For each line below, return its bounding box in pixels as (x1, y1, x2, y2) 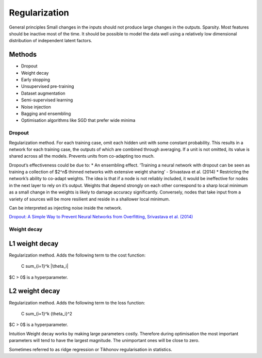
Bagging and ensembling (21, 111, 71, 116)
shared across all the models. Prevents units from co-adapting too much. (9, 153, 155, 159)
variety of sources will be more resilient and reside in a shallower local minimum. (9, 196, 170, 202)
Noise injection (21, 104, 51, 110)
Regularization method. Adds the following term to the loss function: (9, 300, 146, 306)
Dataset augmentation (21, 90, 65, 96)
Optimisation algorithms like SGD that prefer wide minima (21, 117, 136, 123)
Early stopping (21, 77, 50, 82)
